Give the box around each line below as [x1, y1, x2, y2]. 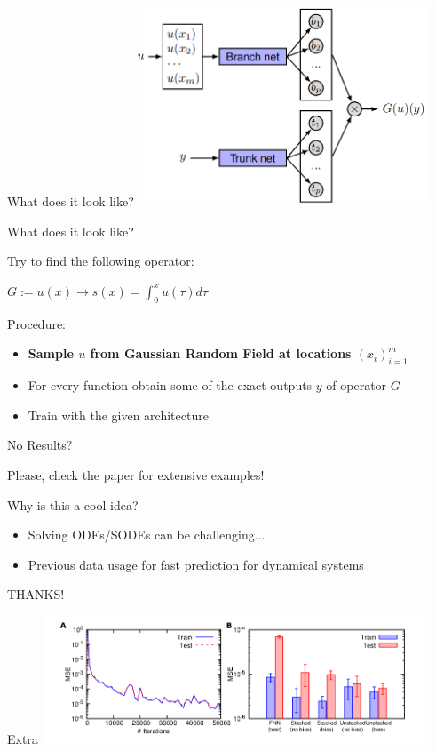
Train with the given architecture [28, 405, 209, 424]
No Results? [7, 435, 73, 454]
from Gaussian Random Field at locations [90, 344, 352, 363]
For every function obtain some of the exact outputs [28, 376, 313, 395]
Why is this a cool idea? [7, 495, 139, 514]
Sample [28, 344, 74, 363]
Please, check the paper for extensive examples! [7, 465, 265, 483]
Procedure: [7, 314, 67, 332]
